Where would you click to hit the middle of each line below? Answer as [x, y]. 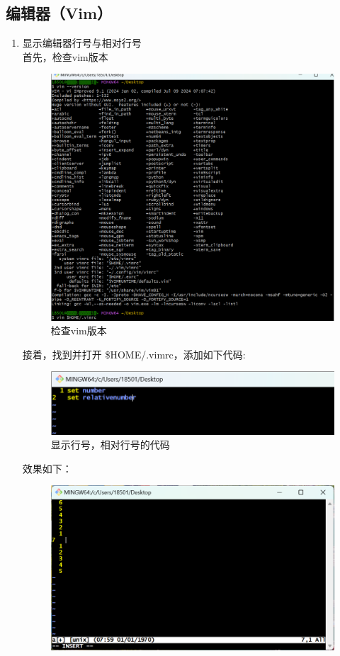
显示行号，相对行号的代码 [110, 445]
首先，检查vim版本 [65, 56]
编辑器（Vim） [59, 13]
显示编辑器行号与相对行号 [82, 43]
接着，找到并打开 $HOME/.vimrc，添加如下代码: [134, 354]
